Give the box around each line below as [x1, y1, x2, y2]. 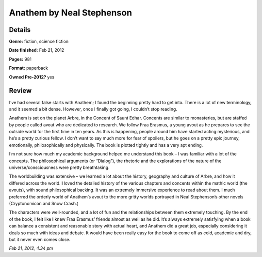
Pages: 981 [9, 56, 32, 62]
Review [9, 87, 32, 95]
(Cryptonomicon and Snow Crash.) [9, 201, 79, 206]
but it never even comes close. [9, 236, 70, 242]
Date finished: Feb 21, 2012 [9, 47, 65, 53]
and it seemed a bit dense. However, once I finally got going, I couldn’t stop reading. [9, 106, 177, 112]
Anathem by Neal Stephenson [9, 7, 132, 18]
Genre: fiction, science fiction [9, 39, 69, 45]
